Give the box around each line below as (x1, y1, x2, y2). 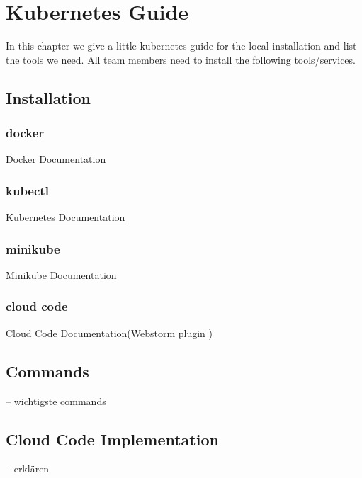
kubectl (6, 181, 49, 199)
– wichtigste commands (6, 393, 106, 408)
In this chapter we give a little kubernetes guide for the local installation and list (6, 38, 357, 53)
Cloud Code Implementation (6, 428, 219, 450)
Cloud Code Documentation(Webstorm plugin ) (6, 325, 213, 340)
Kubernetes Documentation (6, 210, 125, 224)
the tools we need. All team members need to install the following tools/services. (6, 52, 356, 67)
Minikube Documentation (6, 267, 117, 282)
